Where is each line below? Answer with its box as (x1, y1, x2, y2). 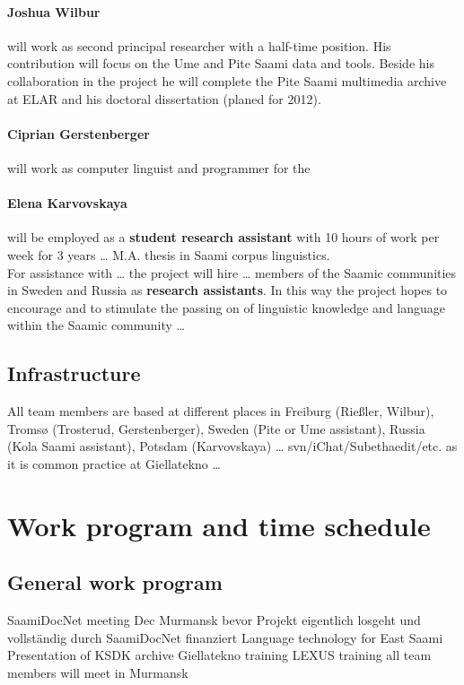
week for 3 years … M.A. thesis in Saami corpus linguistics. (7, 245, 330, 264)
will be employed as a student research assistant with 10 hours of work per (7, 228, 440, 247)
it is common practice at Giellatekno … (7, 454, 221, 473)
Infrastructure (7, 360, 141, 387)
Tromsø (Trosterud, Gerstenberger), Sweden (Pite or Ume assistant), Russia (7, 419, 425, 438)
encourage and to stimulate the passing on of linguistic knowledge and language (7, 298, 446, 316)
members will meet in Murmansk (7, 663, 188, 681)
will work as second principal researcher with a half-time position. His (7, 36, 391, 55)
